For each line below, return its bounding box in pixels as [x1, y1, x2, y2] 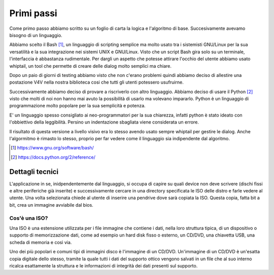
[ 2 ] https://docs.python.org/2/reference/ [11, 154, 96, 160]
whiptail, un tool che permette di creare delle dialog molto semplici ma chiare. [9, 63, 172, 69]
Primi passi [9, 8, 58, 19]
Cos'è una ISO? [9, 214, 48, 221]
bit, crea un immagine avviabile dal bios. [9, 202, 93, 208]
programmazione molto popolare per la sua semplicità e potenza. [9, 103, 146, 109]
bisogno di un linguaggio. [9, 32, 63, 38]
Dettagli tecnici [9, 167, 58, 176]
